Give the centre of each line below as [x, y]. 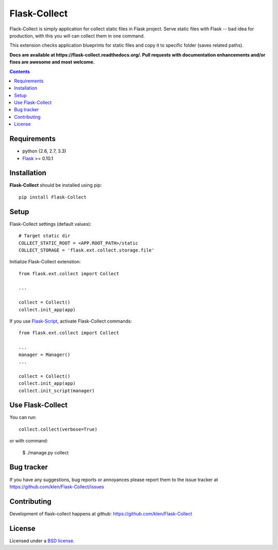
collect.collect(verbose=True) [58, 429]
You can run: [23, 417]
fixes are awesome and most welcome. [52, 62]
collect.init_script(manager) [57, 391]
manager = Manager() [45, 354]
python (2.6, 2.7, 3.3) [44, 151]
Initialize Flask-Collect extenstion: [45, 262]
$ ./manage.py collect [46, 452]
